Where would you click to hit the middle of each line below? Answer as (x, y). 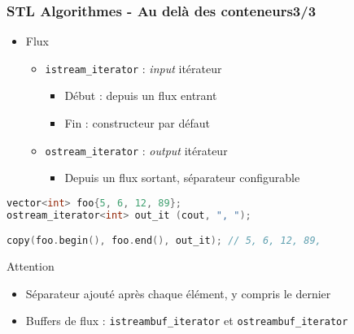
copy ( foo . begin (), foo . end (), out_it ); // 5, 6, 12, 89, (164, 241)
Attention (31, 266)
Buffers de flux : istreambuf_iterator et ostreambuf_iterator (187, 321)
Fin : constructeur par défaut (137, 123)
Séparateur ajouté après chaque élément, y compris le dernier (178, 293)
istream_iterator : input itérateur (133, 68)
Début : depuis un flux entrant (141, 95)
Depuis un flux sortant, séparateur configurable (182, 178)
